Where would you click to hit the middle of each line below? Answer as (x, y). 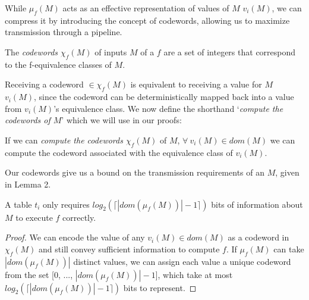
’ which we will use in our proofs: (122, 120)
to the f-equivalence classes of (58, 64)
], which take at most (194, 274)
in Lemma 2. (28, 184)
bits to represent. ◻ (160, 287)
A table (18, 204)
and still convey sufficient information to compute (129, 249)
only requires (66, 204)
